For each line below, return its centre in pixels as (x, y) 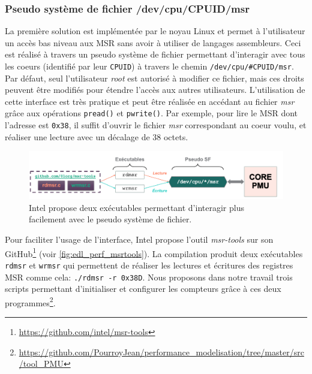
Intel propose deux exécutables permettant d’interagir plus (136, 207)
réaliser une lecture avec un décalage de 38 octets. (97, 136)
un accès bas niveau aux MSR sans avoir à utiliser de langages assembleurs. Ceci (153, 42)
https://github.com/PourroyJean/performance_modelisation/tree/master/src (161, 352)
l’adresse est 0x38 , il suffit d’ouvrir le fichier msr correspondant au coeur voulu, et (156, 125)
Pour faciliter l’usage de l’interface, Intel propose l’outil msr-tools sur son (139, 239)
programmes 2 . (30, 301)
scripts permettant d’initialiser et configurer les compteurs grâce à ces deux (143, 289)
